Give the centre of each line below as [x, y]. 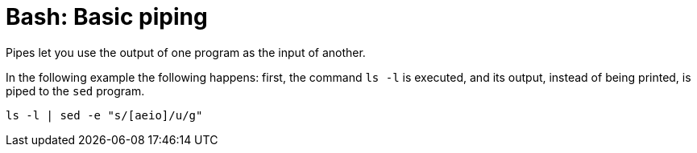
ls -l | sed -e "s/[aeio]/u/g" [104, 115]
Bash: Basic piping [107, 17]
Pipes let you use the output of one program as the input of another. [186, 52]
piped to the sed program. [75, 91]
